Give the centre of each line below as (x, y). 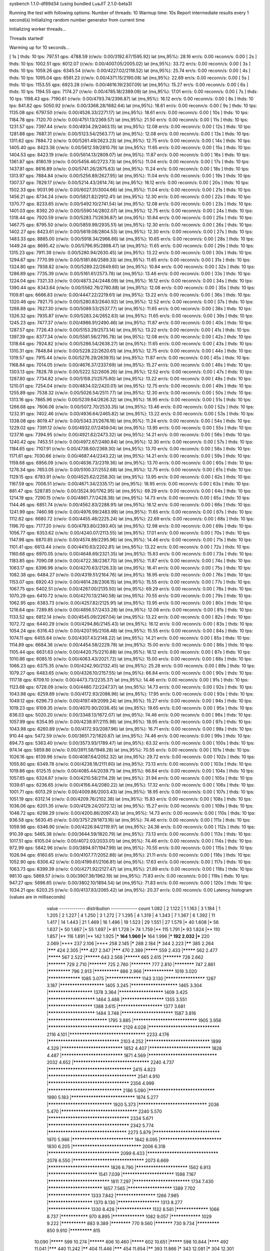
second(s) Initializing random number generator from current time (77, 20)
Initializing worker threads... (38, 29)
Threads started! (26, 38)
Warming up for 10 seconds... (39, 47)
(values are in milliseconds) (37, 897)
